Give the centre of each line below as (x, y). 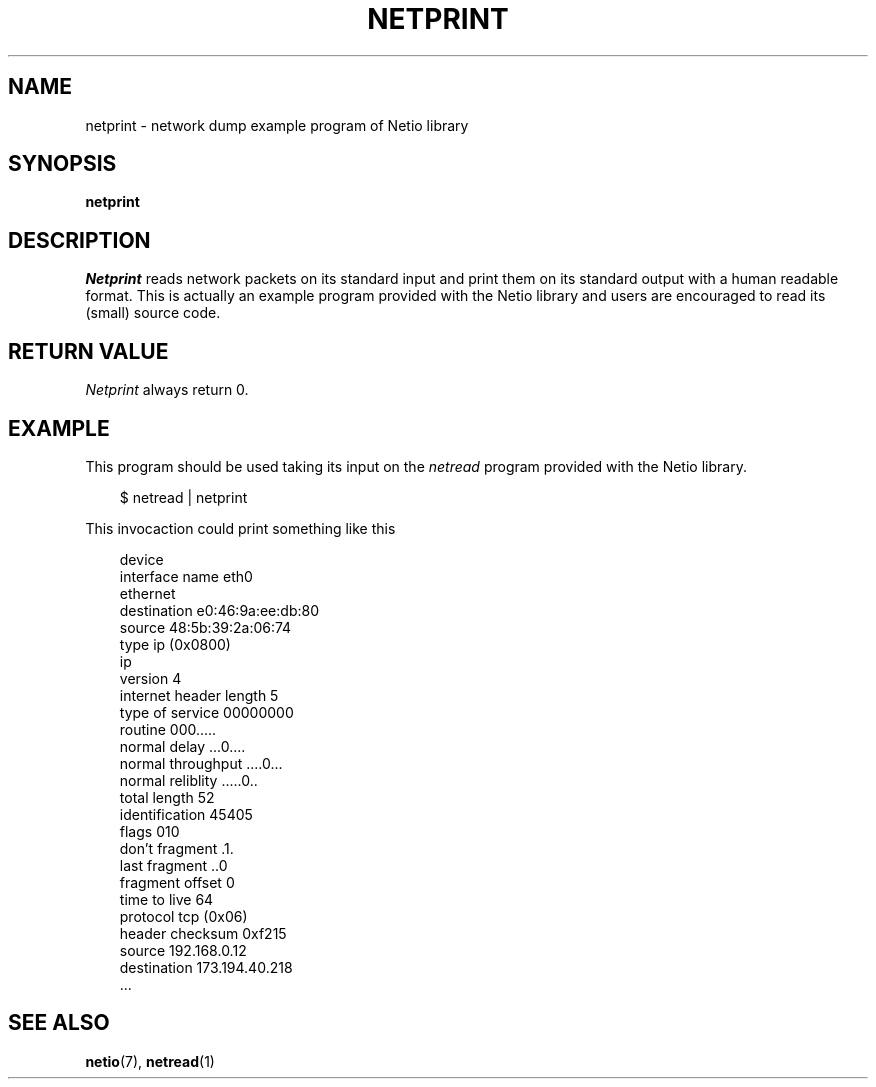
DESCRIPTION (79, 240)
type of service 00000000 (206, 712)
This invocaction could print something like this (240, 528)
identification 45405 (186, 814)
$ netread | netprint (183, 497)
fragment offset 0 (177, 882)
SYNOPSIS (62, 164)
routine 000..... (168, 729)
